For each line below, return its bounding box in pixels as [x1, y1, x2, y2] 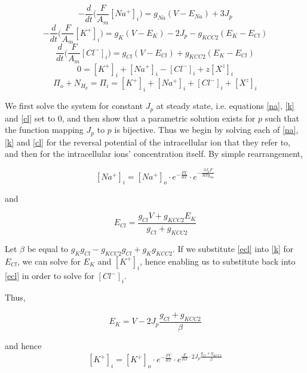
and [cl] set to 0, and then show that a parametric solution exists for [5, 111, 256, 124]
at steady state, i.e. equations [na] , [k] [156, 99, 294, 112]
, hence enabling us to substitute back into [140, 254, 296, 267]
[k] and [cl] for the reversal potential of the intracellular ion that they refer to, [5, 135, 290, 148]
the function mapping [5, 123, 84, 136]
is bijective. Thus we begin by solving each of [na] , [114, 123, 299, 136]
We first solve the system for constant [5, 99, 143, 112]
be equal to [27, 242, 69, 254]
